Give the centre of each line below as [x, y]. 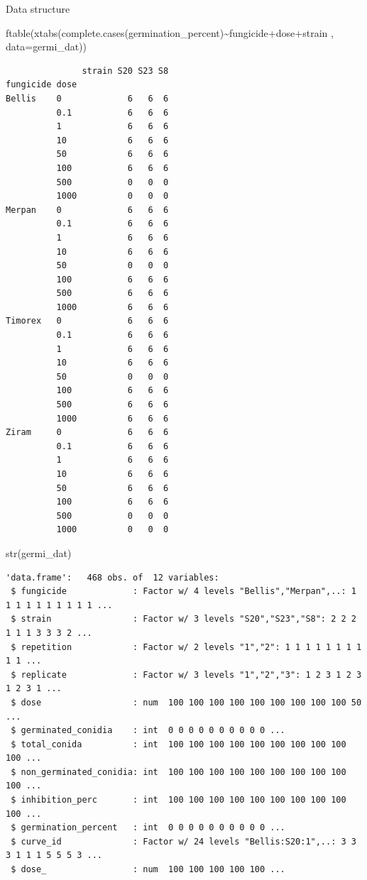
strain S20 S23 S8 [125, 71]
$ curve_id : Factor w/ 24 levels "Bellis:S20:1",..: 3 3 [183, 841]
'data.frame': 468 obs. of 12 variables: [113, 577]
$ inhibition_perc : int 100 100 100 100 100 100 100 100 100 [179, 800]
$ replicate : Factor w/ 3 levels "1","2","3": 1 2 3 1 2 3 [186, 675]
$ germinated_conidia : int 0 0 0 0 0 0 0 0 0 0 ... [148, 731]
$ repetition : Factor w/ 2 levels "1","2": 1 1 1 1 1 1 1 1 [186, 647]
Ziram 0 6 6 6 [87, 433]
